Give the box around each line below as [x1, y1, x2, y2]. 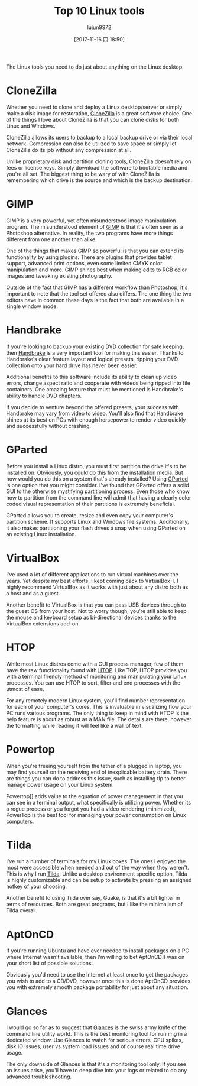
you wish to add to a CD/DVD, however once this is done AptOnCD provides [6, 977, 191, 985]
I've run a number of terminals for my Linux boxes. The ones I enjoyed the [6, 858, 186, 865]
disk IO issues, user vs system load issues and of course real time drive [6, 1043, 180, 1050]
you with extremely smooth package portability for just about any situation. [6, 984, 189, 991]
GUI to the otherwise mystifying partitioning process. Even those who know [6, 488, 190, 495]
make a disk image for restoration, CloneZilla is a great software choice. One [6, 109, 193, 116]
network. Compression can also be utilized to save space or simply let [6, 140, 177, 147]
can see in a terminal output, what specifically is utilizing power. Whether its [6, 799, 191, 806]
